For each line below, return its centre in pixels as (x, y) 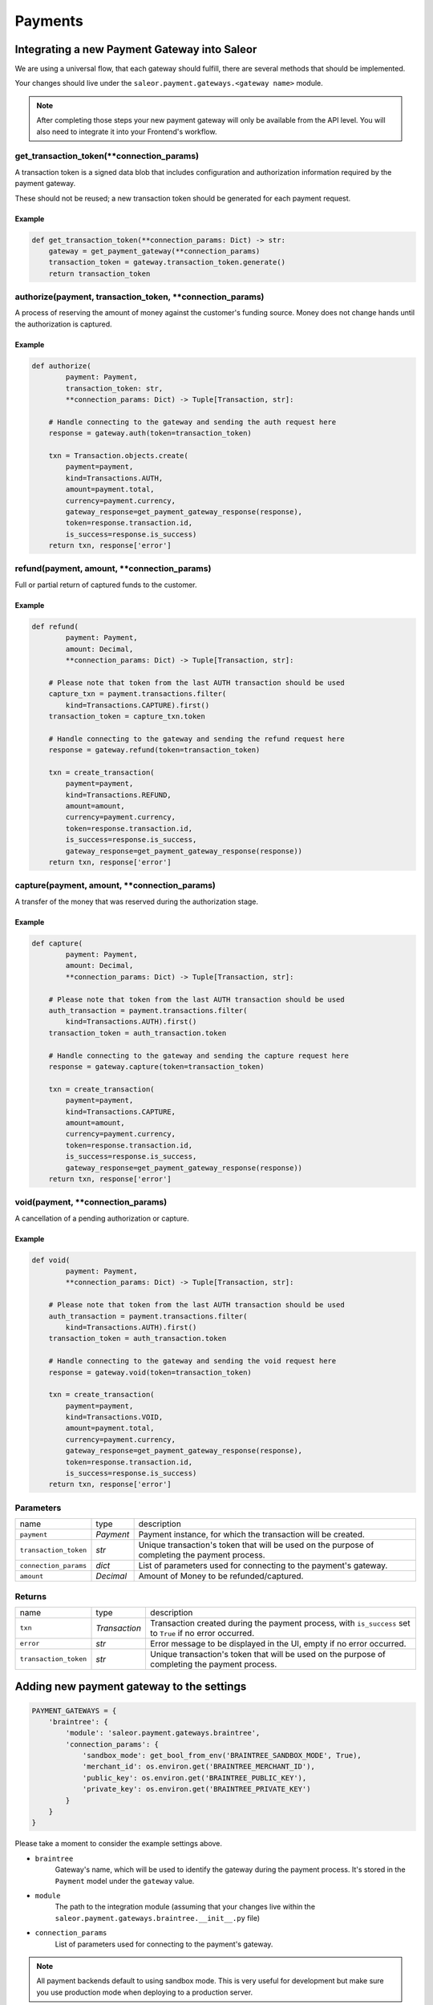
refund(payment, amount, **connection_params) (113, 569)
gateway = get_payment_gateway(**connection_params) (154, 251)
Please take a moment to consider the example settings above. (119, 1844)
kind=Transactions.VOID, (114, 1417)
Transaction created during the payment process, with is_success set (280, 1622)
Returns (31, 1596)
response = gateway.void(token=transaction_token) (150, 1372)
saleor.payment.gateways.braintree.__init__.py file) (158, 1918)
